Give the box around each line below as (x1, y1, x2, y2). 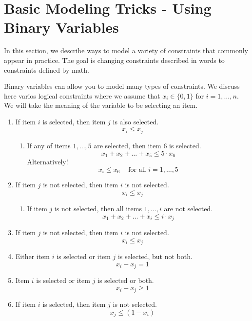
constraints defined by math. (4, 64, 89, 75)
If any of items (27, 140, 71, 150)
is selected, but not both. (117, 251, 193, 261)
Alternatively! (27, 156, 68, 166)
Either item (15, 251, 50, 261)
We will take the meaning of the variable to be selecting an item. (4, 100, 198, 110)
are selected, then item (94, 140, 161, 150)
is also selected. (113, 116, 159, 126)
